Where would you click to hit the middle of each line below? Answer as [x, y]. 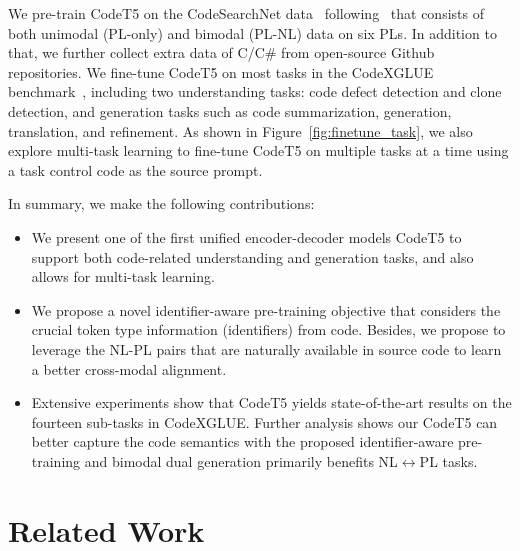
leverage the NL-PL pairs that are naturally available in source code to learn [266, 348]
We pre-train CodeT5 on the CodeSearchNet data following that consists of [246, 13]
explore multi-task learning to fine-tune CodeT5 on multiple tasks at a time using [258, 150]
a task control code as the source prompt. [135, 169]
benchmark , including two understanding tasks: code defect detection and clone [255, 91]
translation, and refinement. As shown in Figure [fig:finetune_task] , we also [240, 130]
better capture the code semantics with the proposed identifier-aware [242, 441]
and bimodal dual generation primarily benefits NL [241, 460]
